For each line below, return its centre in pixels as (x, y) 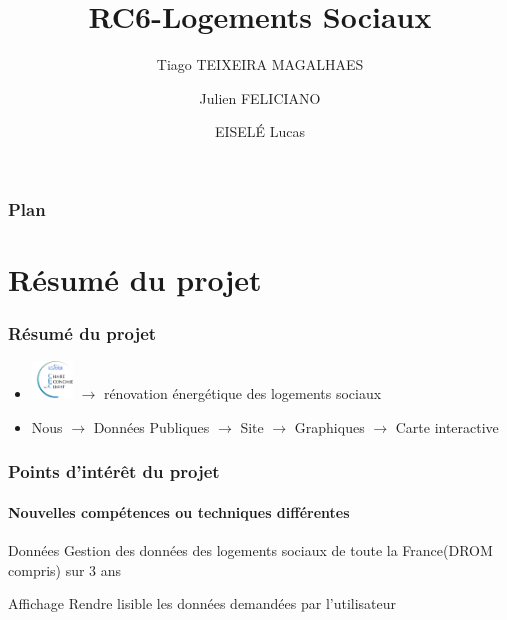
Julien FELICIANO (260, 97)
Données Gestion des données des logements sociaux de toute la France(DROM (250, 550)
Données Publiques (151, 426)
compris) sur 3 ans (65, 569)
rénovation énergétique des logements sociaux (242, 393)
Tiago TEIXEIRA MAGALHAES (260, 64)
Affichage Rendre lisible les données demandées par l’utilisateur (202, 603)
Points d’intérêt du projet (114, 471)
